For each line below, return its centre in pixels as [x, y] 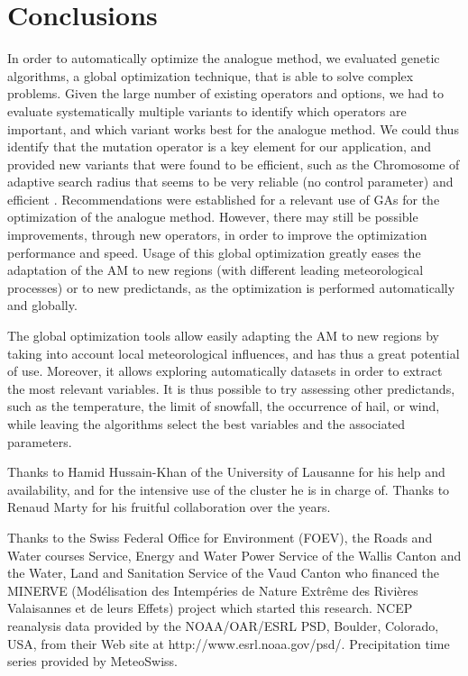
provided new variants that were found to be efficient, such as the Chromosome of [234, 164]
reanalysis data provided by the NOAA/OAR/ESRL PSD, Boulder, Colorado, [223, 625]
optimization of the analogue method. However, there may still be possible [213, 217]
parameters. [40, 441]
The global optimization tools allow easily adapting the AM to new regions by [223, 336]
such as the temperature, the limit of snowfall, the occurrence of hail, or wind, [224, 406]
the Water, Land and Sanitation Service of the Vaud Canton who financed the [224, 573]
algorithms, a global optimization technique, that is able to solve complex [211, 75]
